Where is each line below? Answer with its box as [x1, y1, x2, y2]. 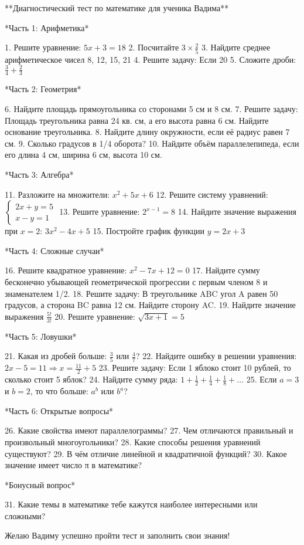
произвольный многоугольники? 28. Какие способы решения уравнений [5, 435, 261, 448]
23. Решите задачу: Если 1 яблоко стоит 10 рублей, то [98, 361, 291, 374]
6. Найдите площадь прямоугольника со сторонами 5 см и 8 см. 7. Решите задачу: [5, 103, 298, 115]
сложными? [5, 509, 46, 522]
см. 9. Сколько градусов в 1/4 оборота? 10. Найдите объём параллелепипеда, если [5, 137, 299, 149]
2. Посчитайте [128, 41, 179, 53]
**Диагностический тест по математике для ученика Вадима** [5, 2, 229, 13]
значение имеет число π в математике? [5, 459, 142, 471]
